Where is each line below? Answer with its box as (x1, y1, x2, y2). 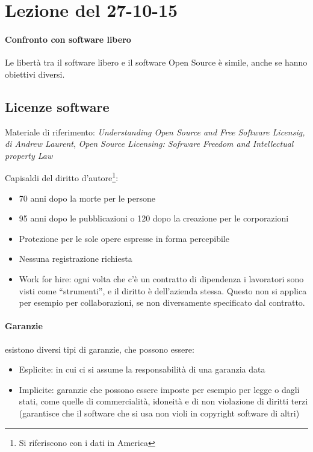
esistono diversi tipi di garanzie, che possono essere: (5, 342, 194, 355)
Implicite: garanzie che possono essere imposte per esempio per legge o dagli (19, 383, 300, 395)
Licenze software (5, 97, 110, 116)
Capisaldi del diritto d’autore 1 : (5, 170, 119, 184)
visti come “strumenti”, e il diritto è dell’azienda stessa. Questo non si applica (19, 284, 307, 297)
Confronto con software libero (5, 33, 131, 45)
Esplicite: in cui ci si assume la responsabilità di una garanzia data (19, 363, 265, 376)
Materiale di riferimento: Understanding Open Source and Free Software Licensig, (5, 125, 305, 138)
